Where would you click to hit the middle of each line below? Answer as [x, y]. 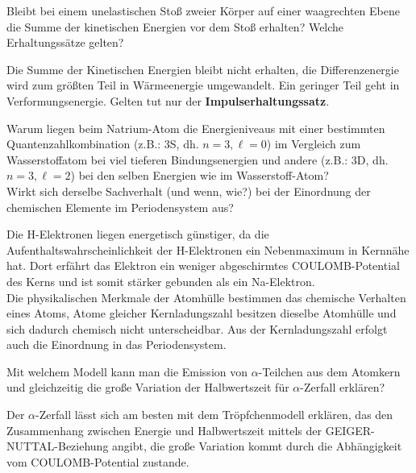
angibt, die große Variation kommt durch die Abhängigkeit [257, 446]
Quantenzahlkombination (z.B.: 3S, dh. [103, 144]
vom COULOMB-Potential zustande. [98, 461]
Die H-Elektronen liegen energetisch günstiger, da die [138, 234]
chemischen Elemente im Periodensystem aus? [120, 207]
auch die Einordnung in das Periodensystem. [116, 344]
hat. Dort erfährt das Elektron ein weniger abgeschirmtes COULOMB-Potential [203, 266]
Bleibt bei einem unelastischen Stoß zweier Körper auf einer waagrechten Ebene [203, 10]
